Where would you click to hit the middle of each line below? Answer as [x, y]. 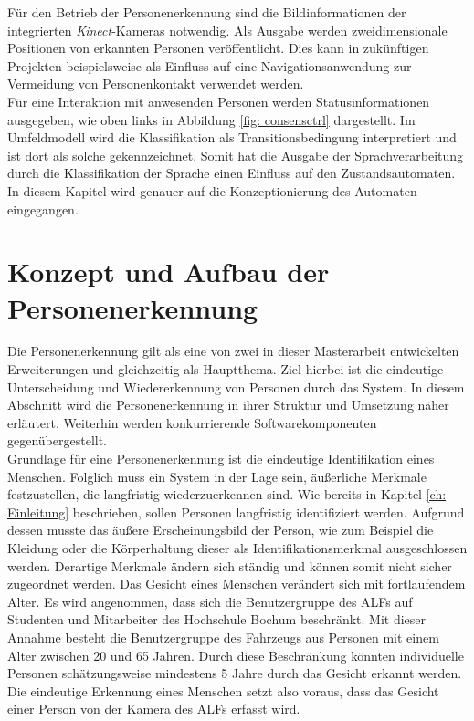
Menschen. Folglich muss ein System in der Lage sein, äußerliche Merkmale [217, 476]
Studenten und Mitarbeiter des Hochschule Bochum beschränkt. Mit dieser [217, 619]
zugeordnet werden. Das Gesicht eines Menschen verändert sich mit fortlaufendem [237, 584]
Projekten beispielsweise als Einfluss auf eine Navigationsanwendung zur [210, 65]
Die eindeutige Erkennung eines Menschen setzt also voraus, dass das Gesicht [223, 690]
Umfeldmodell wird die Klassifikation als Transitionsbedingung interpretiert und [232, 137]
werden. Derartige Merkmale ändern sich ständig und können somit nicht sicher [230, 565]
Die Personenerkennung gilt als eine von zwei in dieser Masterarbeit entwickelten [233, 351]
